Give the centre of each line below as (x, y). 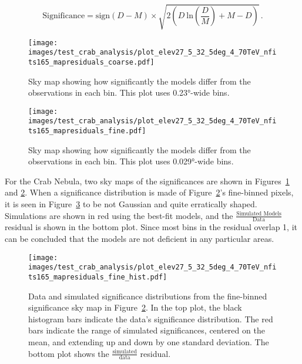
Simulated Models (259, 214)
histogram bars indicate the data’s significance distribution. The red (151, 318)
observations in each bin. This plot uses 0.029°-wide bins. (131, 161)
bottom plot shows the (69, 353)
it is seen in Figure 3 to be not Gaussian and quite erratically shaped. (131, 204)
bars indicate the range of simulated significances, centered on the (147, 330)
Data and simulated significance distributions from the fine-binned (148, 296)
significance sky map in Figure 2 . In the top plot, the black (135, 307)
